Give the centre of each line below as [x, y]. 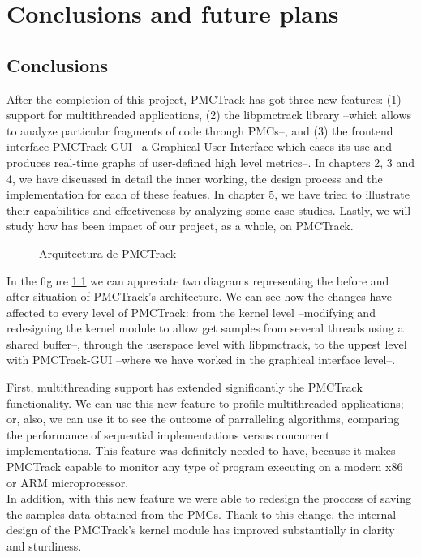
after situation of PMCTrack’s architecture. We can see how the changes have [200, 296]
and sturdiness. [44, 546]
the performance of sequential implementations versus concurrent [168, 434]
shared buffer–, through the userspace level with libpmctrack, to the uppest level [207, 343]
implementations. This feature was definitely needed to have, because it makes [201, 450]
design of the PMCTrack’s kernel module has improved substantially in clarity [201, 530]
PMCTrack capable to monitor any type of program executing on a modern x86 [205, 467]
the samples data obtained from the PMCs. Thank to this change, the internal [202, 514]
